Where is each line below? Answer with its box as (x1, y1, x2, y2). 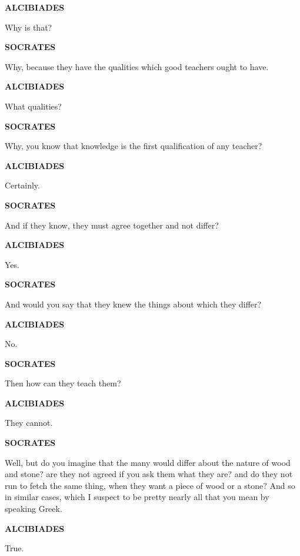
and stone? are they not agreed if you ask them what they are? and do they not (5, 468, 293, 480)
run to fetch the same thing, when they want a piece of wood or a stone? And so (5, 479, 295, 491)
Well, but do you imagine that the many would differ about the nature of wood (5, 456, 291, 468)
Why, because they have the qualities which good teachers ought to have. (5, 60, 269, 72)
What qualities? (5, 100, 62, 112)
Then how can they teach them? (5, 377, 121, 389)
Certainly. (5, 179, 40, 191)
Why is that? (5, 21, 52, 33)
